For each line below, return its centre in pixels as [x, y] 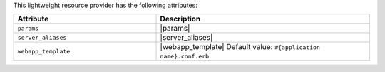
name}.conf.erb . [186, 56]
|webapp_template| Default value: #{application [240, 47]
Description [180, 19]
